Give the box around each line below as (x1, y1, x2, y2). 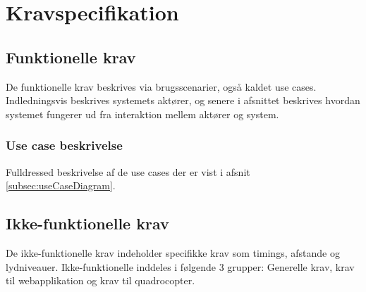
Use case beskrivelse (6, 137, 123, 154)
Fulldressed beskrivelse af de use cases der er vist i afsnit (6, 164, 250, 179)
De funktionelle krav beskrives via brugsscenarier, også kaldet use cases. (6, 79, 317, 94)
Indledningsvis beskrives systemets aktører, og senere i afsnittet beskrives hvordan (6, 93, 360, 108)
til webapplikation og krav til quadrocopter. (6, 273, 195, 288)
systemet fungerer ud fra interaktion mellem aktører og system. (6, 106, 279, 121)
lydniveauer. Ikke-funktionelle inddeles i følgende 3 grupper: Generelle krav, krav (6, 259, 355, 274)
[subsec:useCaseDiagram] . (6, 178, 116, 193)
